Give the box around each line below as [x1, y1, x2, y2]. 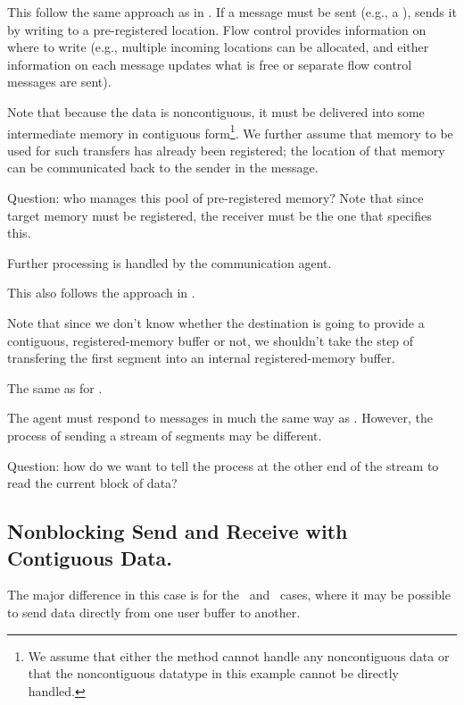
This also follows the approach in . [7, 283, 195, 302]
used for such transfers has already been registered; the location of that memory [7, 140, 445, 159]
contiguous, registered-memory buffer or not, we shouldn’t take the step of [7, 331, 414, 349]
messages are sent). [7, 72, 112, 91]
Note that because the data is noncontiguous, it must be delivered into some [7, 102, 425, 121]
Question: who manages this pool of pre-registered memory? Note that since [7, 189, 424, 206]
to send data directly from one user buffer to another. [7, 602, 301, 621]
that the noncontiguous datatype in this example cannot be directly [28, 664, 399, 683]
